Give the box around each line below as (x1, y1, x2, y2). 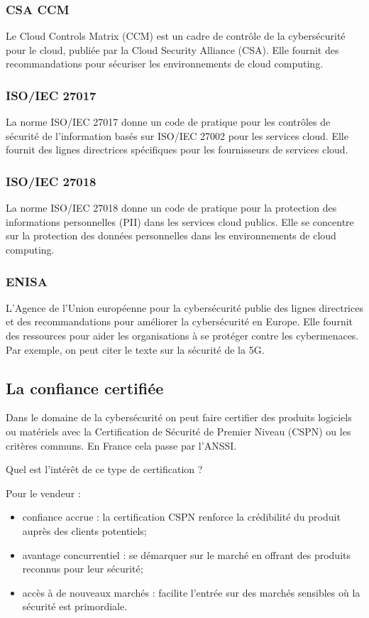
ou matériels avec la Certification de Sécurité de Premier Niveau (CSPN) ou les (6, 423, 351, 438)
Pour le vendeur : (6, 485, 81, 500)
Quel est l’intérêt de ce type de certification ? (6, 462, 203, 477)
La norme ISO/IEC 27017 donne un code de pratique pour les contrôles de (6, 114, 331, 129)
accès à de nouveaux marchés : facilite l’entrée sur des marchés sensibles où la (22, 585, 360, 600)
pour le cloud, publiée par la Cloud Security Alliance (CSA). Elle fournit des (6, 42, 339, 57)
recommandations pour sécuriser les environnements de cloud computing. (6, 56, 324, 71)
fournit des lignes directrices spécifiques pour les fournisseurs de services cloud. (6, 142, 348, 157)
